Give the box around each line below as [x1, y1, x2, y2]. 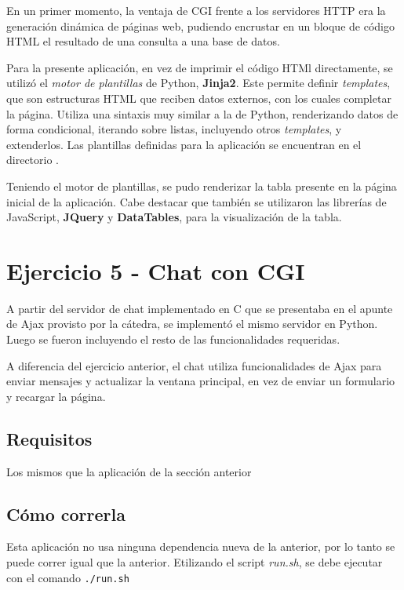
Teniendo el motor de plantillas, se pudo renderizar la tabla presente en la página [6, 177, 397, 194]
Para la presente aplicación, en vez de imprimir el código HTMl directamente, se [6, 59, 393, 75]
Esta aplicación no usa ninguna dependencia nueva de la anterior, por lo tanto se [6, 538, 395, 555]
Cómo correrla [6, 501, 126, 526]
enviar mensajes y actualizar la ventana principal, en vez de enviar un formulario [6, 373, 395, 389]
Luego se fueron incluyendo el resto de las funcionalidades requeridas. [6, 331, 340, 348]
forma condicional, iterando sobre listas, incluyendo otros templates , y [6, 121, 342, 137]
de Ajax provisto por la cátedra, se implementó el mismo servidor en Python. [6, 315, 378, 332]
